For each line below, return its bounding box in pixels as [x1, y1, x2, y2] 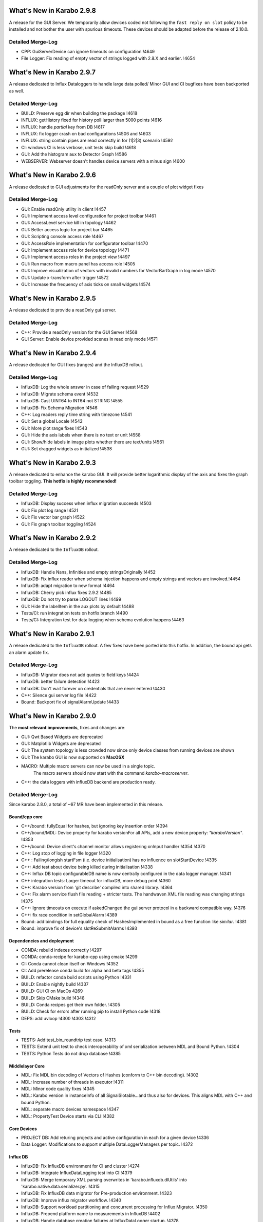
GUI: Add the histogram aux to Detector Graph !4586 [21, 152, 127, 157]
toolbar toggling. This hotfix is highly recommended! [9, 478, 117, 484]
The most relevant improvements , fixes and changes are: [9, 725, 126, 731]
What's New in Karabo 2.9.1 [9, 630, 94, 638]
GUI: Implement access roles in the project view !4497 [21, 254, 130, 260]
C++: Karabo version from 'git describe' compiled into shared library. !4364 [21, 885, 173, 891]
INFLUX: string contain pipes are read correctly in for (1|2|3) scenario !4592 [21, 137, 173, 144]
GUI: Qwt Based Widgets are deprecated [21, 734, 103, 740]
